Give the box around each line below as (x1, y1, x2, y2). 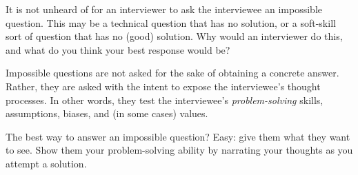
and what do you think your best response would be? (6, 42, 230, 56)
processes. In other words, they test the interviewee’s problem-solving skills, (6, 92, 324, 107)
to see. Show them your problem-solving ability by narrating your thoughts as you (6, 143, 353, 157)
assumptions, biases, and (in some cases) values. (6, 106, 208, 121)
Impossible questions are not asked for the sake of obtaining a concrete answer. (6, 65, 339, 80)
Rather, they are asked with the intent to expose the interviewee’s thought (6, 79, 321, 93)
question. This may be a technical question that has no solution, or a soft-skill (6, 15, 336, 30)
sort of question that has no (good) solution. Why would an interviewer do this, (6, 29, 343, 43)
